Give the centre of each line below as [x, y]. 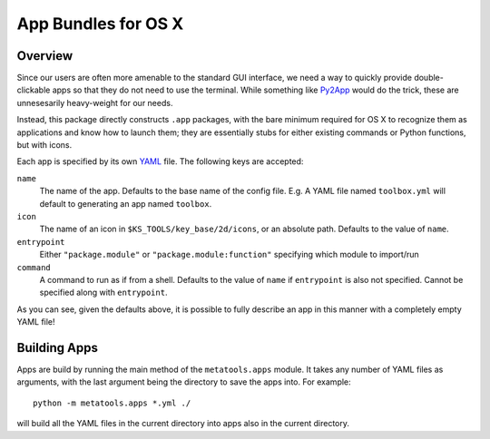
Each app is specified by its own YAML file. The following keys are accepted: [160, 161]
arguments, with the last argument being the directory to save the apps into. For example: [184, 382]
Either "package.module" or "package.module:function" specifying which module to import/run [229, 255]
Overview [45, 56]
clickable [34, 90]
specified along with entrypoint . [103, 293]
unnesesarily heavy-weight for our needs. [95, 102]
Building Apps [58, 348]
